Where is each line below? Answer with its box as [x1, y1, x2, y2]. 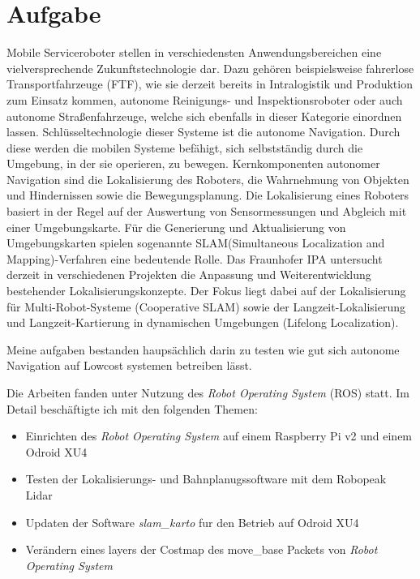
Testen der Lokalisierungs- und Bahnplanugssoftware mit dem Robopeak [25, 470, 387, 487]
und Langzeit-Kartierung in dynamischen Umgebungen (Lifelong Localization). [6, 314, 399, 331]
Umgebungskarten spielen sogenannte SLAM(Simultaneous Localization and [6, 234, 385, 251]
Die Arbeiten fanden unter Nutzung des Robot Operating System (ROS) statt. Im [6, 384, 410, 401]
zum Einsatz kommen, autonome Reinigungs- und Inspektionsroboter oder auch [6, 91, 403, 108]
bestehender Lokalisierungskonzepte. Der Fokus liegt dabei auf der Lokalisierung [6, 282, 406, 299]
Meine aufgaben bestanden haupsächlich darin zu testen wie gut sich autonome [6, 341, 400, 358]
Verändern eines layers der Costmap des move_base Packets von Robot [25, 541, 378, 558]
